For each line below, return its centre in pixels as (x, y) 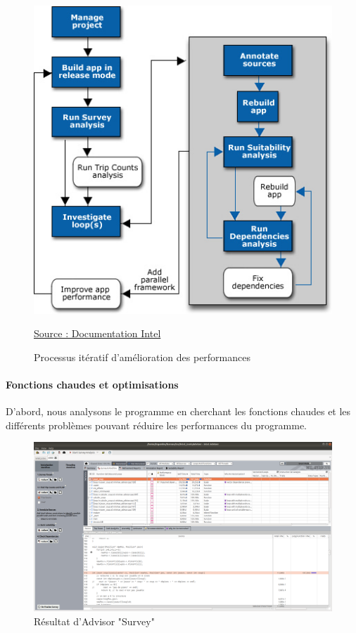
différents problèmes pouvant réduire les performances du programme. (157, 425)
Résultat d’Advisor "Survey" (94, 621)
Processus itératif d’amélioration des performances (142, 357)
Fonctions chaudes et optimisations (92, 385)
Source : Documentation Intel (97, 333)
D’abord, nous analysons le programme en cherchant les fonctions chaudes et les (178, 411)
